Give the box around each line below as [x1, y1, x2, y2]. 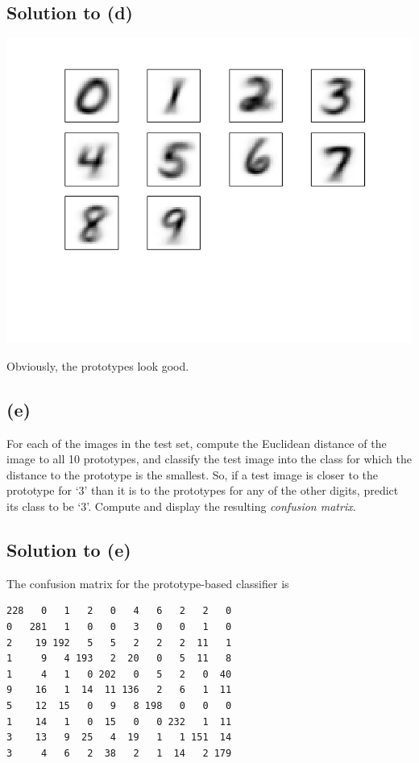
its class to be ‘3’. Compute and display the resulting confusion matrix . [6, 497, 356, 514]
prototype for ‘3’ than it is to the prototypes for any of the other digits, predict [6, 482, 399, 499]
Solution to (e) [6, 537, 131, 562]
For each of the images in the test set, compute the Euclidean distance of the [6, 434, 387, 451]
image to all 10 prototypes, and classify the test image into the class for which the [6, 450, 412, 467]
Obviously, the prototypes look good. [6, 357, 189, 374]
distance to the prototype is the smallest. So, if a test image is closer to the [6, 466, 378, 483]
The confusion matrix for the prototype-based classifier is [6, 574, 289, 591]
